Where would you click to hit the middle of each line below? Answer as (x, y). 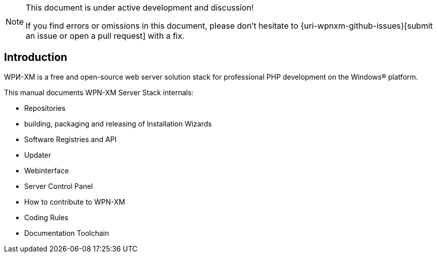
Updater (38, 155)
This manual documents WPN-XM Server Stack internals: (99, 92)
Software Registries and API (70, 139)
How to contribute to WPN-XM (75, 202)
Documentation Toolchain (67, 233)
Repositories (45, 108)
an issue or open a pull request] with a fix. (105, 36)
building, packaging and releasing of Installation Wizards (118, 123)
